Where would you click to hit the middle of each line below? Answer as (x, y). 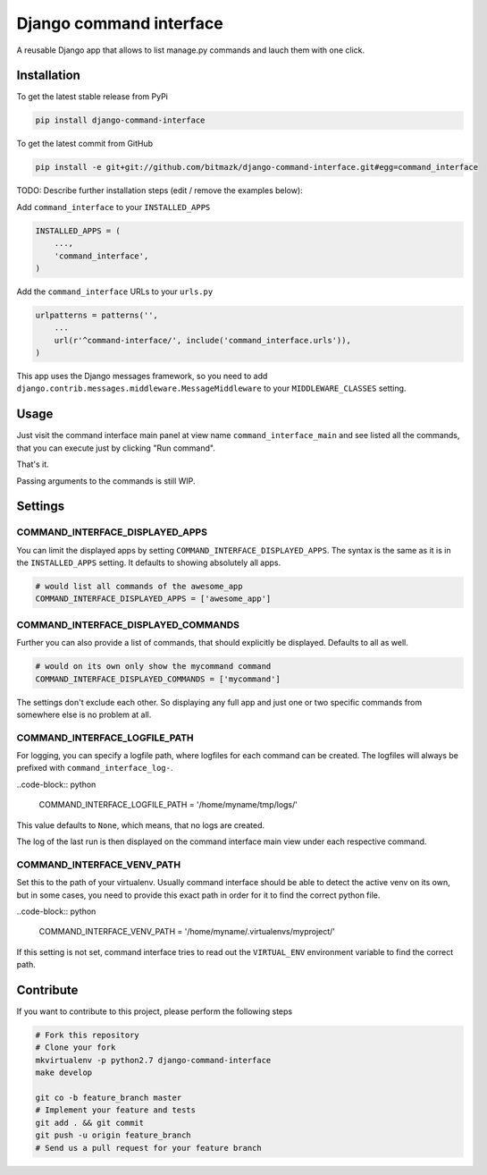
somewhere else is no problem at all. (84, 714)
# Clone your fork (76, 1048)
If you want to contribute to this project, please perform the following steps (155, 1011)
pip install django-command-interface (120, 120)
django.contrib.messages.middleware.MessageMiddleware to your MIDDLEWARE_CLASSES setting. (211, 388)
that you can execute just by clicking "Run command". (116, 448)
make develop (64, 1073)
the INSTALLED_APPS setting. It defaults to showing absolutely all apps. (149, 562)
